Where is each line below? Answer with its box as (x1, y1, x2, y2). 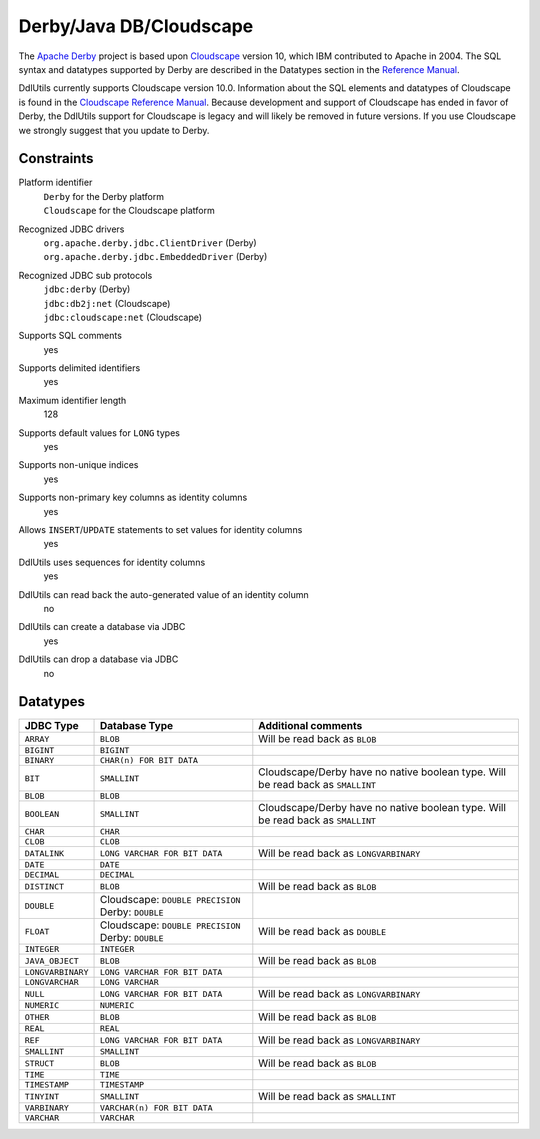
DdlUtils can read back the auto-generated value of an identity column (18, 588, 309, 600)
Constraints (18, 150, 94, 167)
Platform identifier (18, 176, 93, 189)
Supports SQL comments (18, 330, 122, 342)
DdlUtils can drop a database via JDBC (18, 653, 179, 665)
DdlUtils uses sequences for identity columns (18, 556, 206, 568)
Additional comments (258, 719, 363, 733)
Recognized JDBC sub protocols (18, 269, 153, 281)
